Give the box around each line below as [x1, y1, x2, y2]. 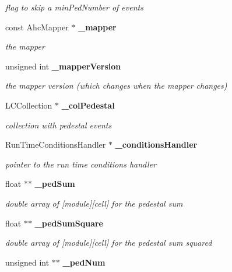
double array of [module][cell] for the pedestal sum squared [5, 236, 212, 249]
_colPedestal [61, 99, 115, 111]
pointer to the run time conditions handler [5, 158, 156, 170]
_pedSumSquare [34, 217, 103, 229]
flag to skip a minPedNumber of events [5, 1, 143, 13]
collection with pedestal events [5, 118, 112, 131]
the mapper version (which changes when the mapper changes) [5, 79, 227, 92]
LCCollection [5, 99, 52, 111]
